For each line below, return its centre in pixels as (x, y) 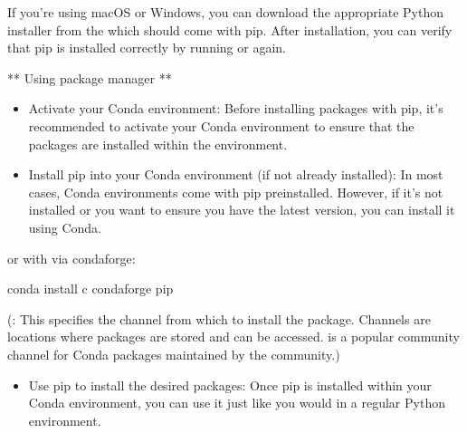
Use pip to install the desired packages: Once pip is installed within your (230, 385)
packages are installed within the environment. (158, 144)
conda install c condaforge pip (91, 289)
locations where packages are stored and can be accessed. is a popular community (233, 337)
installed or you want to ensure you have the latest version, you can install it (242, 210)
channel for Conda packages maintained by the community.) (174, 354)
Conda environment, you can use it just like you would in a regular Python (237, 403)
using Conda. (65, 227)
